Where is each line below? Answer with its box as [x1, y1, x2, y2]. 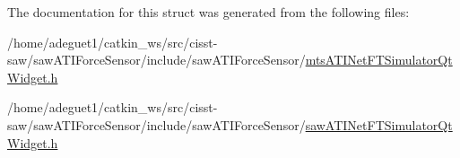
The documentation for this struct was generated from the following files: [7, 3, 410, 21]
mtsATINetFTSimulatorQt [305, 50, 453, 69]
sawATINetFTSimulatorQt [305, 115, 453, 134]
